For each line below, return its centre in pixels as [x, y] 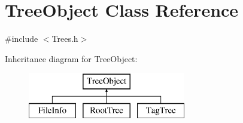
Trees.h [65, 39]
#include [22, 39]
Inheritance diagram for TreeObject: [71, 58]
